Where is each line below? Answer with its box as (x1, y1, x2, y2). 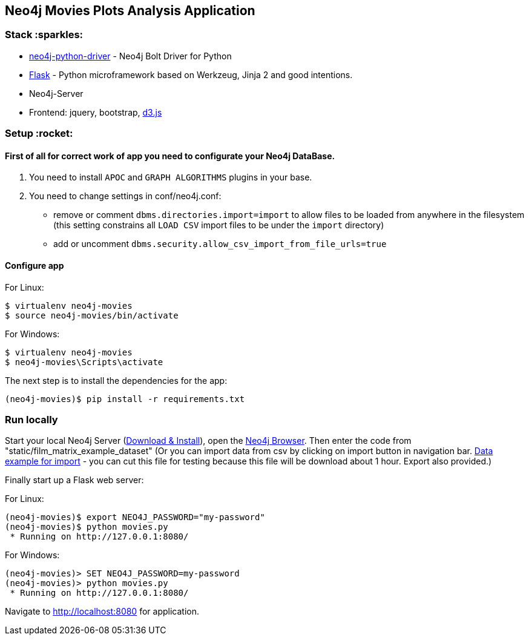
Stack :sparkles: (5, 28, 84, 41)
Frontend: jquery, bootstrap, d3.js (29, 107, 162, 117)
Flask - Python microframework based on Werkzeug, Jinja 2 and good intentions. (29, 69, 353, 80)
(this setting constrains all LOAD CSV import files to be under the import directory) (53, 220, 384, 231)
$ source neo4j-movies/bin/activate (5, 310, 179, 320)
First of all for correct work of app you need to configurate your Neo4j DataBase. (5, 150, 335, 161)
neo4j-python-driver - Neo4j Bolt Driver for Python (29, 50, 232, 61)
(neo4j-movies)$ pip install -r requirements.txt (5, 394, 245, 404)
